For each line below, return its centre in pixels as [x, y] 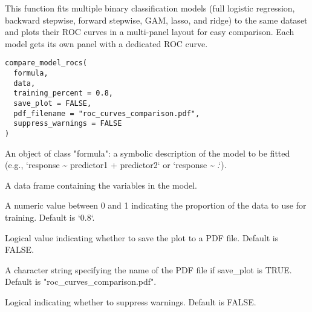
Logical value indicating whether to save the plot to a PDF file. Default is [142, 237]
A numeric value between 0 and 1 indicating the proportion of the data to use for [156, 205]
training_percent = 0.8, [63, 93]
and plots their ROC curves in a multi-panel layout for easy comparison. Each [150, 32]
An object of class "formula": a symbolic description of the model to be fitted [148, 153]
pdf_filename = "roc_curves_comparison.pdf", [107, 113]
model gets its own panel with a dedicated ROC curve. [106, 43]
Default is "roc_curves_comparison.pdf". [81, 281]
